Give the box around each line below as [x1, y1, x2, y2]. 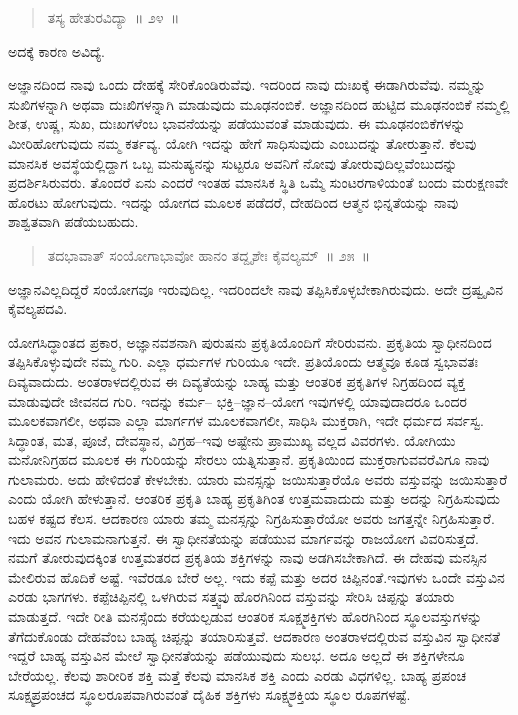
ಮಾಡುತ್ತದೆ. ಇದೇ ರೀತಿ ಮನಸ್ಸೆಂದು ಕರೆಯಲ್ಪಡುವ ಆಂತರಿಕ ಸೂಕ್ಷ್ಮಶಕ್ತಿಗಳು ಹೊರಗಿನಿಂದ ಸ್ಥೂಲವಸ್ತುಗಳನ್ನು [8, 606, 483, 627]
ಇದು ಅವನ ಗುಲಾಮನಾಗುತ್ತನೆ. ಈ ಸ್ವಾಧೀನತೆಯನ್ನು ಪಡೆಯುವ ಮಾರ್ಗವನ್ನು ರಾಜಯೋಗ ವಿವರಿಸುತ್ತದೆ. [8, 527, 479, 548]
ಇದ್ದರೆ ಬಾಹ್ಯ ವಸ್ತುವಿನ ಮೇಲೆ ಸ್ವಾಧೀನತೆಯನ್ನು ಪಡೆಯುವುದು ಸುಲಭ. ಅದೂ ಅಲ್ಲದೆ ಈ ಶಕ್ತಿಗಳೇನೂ [8, 645, 465, 666]
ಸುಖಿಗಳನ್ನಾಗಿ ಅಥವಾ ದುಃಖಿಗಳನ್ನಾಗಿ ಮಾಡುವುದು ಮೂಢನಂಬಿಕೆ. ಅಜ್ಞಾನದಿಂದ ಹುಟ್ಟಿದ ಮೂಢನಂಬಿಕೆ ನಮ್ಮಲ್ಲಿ [8, 93, 510, 114]
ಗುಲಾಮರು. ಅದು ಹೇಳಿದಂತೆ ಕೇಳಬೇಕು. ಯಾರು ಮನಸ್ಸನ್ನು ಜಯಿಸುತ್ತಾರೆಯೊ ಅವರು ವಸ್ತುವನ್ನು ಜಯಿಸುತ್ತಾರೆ [8, 468, 508, 489]
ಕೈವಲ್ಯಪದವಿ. [8, 298, 68, 319]
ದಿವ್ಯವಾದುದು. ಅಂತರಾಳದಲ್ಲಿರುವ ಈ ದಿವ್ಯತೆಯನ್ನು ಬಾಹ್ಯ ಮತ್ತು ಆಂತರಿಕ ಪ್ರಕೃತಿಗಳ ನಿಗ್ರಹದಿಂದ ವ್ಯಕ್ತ [8, 370, 466, 391]
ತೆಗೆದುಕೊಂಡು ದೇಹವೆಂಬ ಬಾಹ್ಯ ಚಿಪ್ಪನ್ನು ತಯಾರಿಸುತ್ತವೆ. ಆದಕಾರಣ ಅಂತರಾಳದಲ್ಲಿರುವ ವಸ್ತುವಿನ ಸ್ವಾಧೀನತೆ [8, 625, 500, 646]
